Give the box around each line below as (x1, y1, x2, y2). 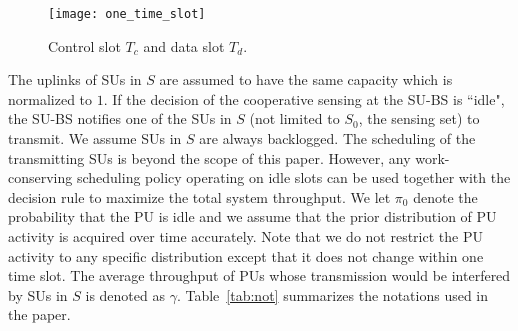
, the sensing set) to (358, 108, 480, 129)
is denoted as (85, 284, 165, 305)
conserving (8, 167, 73, 188)
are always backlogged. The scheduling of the (199, 128, 476, 149)
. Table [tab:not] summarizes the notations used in (176, 284, 489, 305)
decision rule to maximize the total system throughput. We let (8, 186, 391, 207)
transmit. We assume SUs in (8, 128, 182, 149)
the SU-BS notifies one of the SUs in (8, 108, 232, 129)
